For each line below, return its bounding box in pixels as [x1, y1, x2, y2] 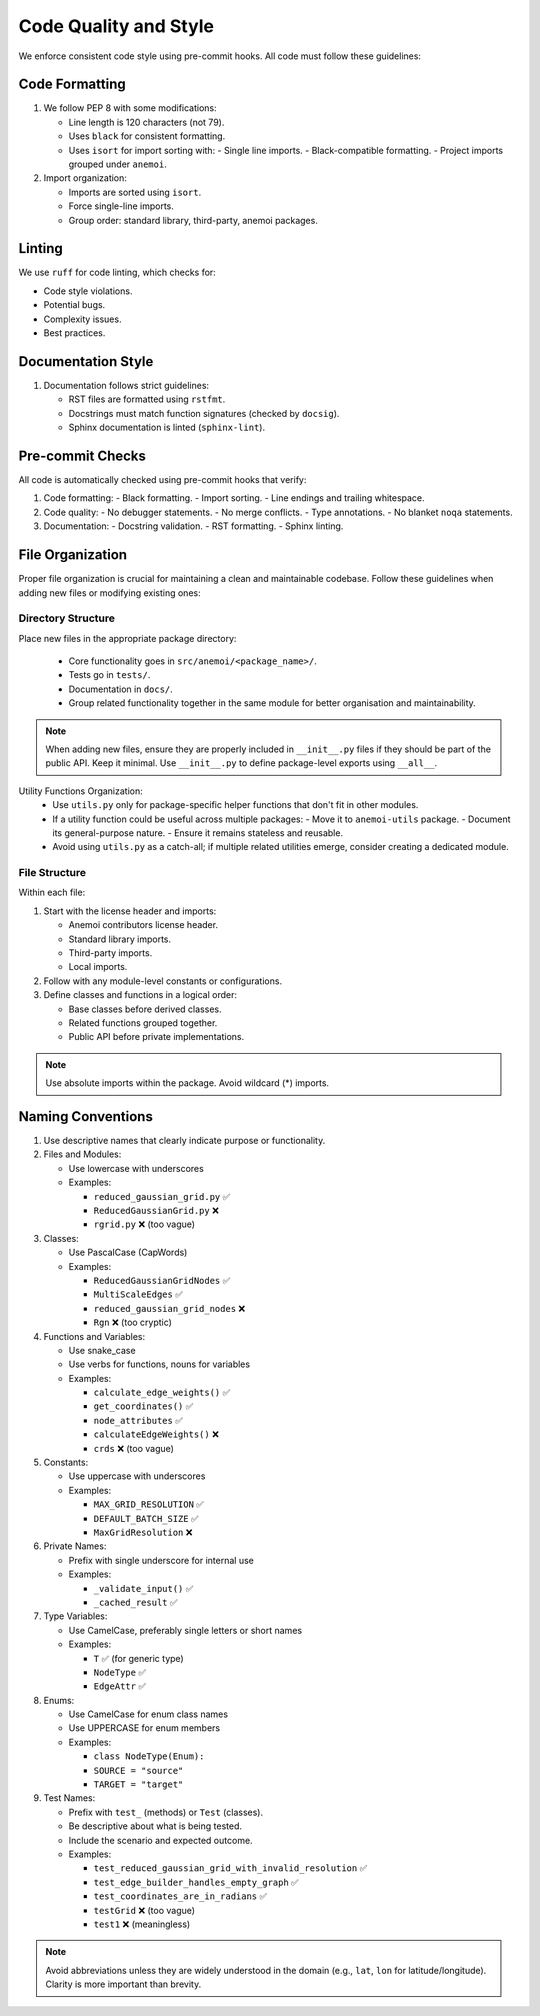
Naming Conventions [18, 1108, 154, 1125]
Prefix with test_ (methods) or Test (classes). [68, 1806, 264, 1818]
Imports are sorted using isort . [68, 186, 202, 198]
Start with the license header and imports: [43, 905, 217, 917]
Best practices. [43, 327, 106, 339]
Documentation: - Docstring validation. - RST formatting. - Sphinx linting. [43, 520, 344, 532]
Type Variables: [43, 1610, 108, 1622]
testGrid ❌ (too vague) [93, 1904, 195, 1916]
